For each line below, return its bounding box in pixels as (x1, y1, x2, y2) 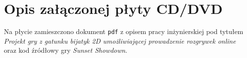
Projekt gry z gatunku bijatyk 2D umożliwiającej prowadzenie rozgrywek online (4, 35, 236, 46)
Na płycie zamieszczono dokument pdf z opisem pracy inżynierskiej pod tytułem (4, 26, 244, 36)
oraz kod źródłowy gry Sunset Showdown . (4, 45, 128, 55)
